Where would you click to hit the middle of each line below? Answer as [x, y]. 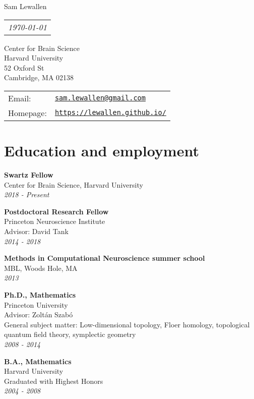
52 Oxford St [24, 67]
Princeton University [36, 304]
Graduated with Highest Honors [54, 381]
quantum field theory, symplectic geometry [70, 334]
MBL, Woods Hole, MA [41, 268]
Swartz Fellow [29, 175]
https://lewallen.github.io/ [110, 113]
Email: [20, 98]
